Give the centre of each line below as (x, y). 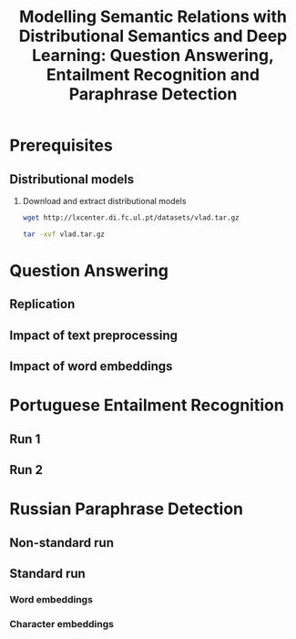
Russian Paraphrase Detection (127, 509)
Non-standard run (61, 543)
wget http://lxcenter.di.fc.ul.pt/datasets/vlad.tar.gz (131, 218)
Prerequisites (61, 145)
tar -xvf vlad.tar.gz (63, 234)
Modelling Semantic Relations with (153, 17)
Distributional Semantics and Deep (153, 36)
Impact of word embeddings (91, 366)
